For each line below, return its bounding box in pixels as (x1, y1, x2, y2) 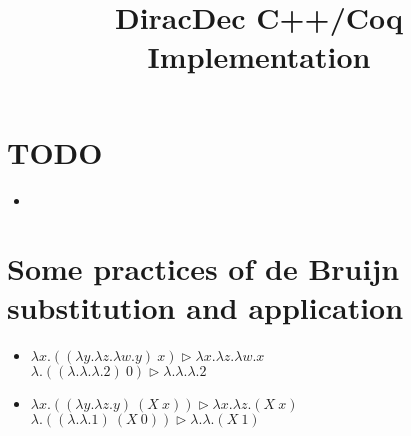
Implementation (147, 36, 371, 77)
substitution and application (7, 287, 404, 328)
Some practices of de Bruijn (7, 248, 400, 289)
